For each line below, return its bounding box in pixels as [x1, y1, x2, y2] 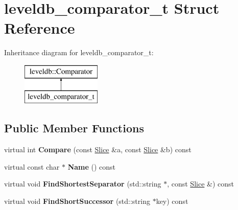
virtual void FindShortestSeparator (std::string [4, 178, 161, 189]
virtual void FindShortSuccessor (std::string [4, 196, 150, 206]
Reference [4, 17, 75, 38]
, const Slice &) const [167, 178, 234, 189]
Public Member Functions [4, 120, 144, 136]
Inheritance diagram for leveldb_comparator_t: [4, 47, 154, 58]
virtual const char [4, 161, 60, 172]
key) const [156, 196, 188, 206]
